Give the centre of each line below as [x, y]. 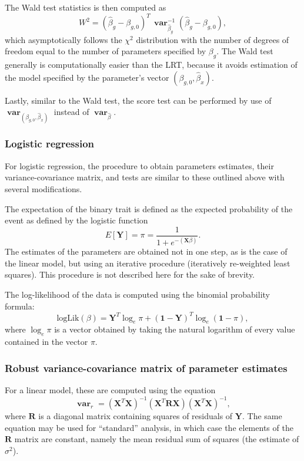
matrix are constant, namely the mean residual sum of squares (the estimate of [157, 439]
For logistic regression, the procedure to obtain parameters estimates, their [139, 165]
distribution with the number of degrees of [213, 39]
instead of [71, 112]
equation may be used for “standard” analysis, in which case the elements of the [149, 427]
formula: [20, 306]
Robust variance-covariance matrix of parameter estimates [146, 368]
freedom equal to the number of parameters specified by [106, 51]
